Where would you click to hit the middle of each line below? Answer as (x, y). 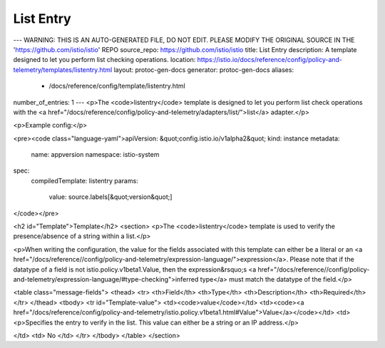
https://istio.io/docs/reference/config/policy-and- (269, 60)
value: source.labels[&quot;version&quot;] (111, 197)
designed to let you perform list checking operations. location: (104, 60)
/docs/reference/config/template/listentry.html (117, 86)
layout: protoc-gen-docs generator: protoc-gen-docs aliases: (204, 70)
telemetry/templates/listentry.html (63, 70)
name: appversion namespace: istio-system (95, 155)
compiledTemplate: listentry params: (84, 180)
